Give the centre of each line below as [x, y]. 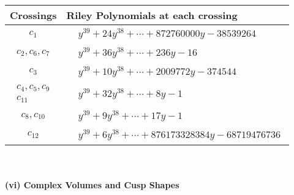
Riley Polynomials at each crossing [152, 15]
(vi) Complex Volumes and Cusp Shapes [92, 185]
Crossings [33, 15]
